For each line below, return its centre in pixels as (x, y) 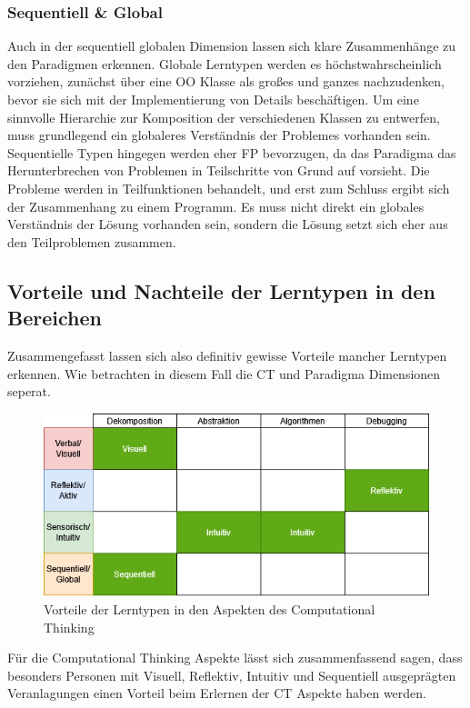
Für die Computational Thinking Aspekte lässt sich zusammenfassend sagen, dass (235, 658)
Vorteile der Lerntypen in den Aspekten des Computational (210, 608)
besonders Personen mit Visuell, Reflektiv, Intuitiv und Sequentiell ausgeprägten (232, 675)
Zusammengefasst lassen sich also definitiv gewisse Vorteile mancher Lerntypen (227, 355)
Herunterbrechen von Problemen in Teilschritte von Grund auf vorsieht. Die (219, 170)
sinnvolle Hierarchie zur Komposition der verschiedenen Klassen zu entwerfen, (224, 117)
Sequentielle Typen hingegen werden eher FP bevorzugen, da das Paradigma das (232, 152)
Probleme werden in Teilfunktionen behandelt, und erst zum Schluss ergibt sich (229, 188)
